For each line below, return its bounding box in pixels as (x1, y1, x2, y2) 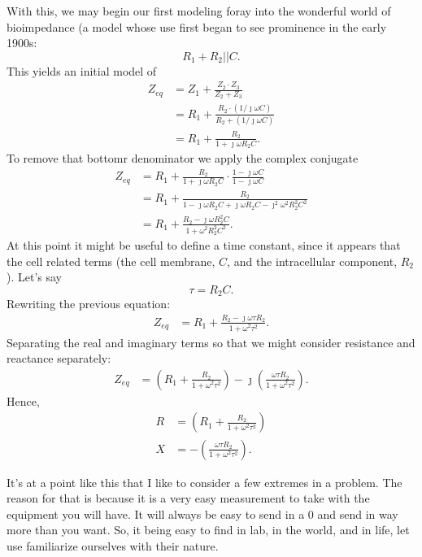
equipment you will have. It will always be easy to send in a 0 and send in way (7, 505, 398, 522)
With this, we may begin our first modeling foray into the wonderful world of (7, 2, 391, 19)
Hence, (7, 392, 40, 409)
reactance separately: (7, 350, 111, 367)
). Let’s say (7, 268, 62, 285)
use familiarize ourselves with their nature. (7, 537, 219, 554)
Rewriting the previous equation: (7, 295, 171, 312)
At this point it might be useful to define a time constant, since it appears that (7, 237, 401, 254)
